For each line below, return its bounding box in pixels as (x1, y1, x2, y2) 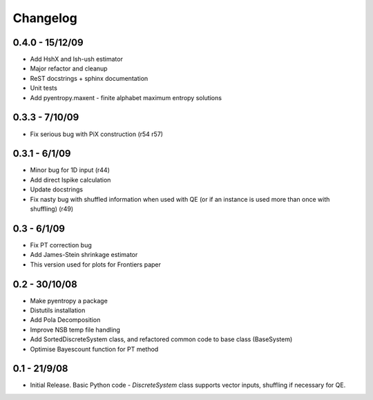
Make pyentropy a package (30, 296, 108, 305)
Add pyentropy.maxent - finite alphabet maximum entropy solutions (30, 93, 222, 102)
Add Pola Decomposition (30, 316, 101, 324)
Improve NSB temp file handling (30, 325, 121, 334)
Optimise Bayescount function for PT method (30, 345, 159, 353)
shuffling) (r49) (30, 204, 74, 213)
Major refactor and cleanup (30, 64, 108, 73)
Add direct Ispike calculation (30, 175, 111, 184)
